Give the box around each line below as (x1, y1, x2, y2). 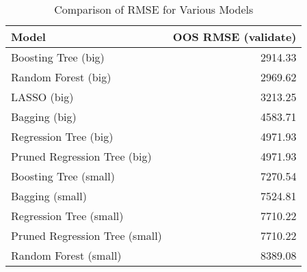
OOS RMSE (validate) (172, 29, 297, 44)
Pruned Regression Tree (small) (11, 228, 162, 243)
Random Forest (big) (11, 69, 111, 85)
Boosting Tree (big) (11, 49, 105, 65)
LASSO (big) (11, 89, 74, 105)
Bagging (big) (11, 109, 77, 124)
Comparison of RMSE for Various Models (54, 1, 254, 17)
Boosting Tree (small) (11, 168, 115, 184)
